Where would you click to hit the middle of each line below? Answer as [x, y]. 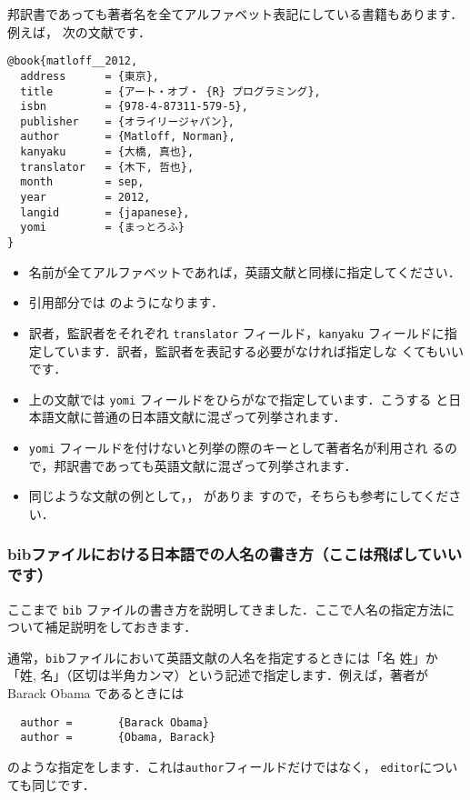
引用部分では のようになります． [126, 302]
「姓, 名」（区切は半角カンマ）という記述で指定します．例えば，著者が [218, 675]
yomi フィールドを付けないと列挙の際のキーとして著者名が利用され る [237, 447]
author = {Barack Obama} [115, 722]
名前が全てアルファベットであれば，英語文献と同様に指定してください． [245, 271]
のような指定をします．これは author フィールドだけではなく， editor [214, 766]
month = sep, [82, 182]
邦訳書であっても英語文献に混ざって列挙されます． [205, 465]
